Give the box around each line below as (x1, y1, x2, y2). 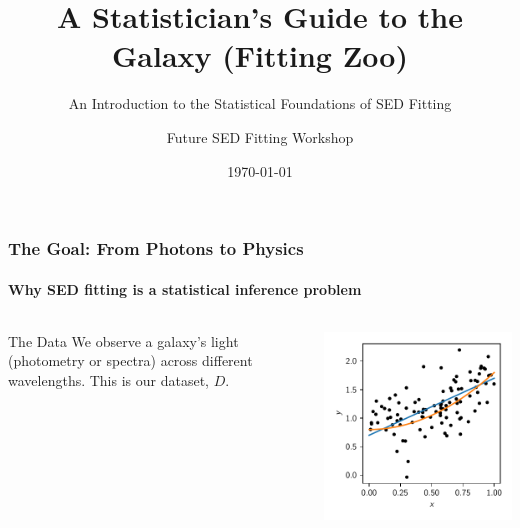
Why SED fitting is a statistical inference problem (8, 278, 362, 299)
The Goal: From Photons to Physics (8, 236, 304, 261)
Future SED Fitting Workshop (166, 126, 354, 147)
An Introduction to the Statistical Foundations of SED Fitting (68, 93, 452, 114)
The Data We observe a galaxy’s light (8, 330, 239, 351)
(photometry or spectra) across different (8, 350, 253, 371)
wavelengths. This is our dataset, (8, 370, 209, 390)
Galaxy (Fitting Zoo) (112, 35, 408, 76)
